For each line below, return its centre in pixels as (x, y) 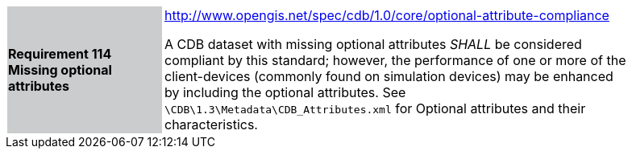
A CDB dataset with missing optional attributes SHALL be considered (373, 44)
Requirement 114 (60, 54)
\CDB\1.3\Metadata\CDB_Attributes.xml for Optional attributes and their (375, 108)
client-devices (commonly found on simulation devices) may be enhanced (389, 76)
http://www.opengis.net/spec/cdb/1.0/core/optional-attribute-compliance (387, 15)
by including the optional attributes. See (285, 92)
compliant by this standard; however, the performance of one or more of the (395, 60)
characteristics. (211, 124)
